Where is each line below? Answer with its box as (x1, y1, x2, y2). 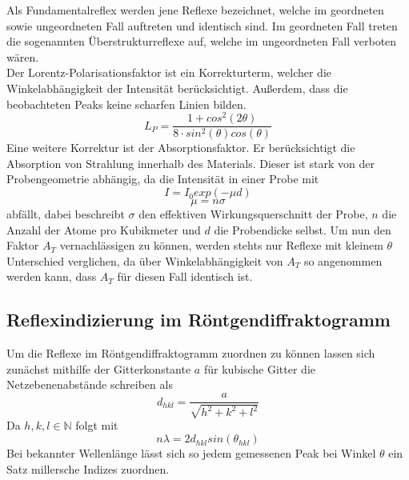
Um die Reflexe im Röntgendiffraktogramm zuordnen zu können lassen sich (6, 345, 375, 362)
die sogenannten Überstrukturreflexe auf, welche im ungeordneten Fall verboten (6, 33, 397, 50)
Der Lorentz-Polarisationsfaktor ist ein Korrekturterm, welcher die (6, 64, 331, 81)
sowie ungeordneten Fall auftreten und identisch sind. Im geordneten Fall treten (6, 17, 398, 34)
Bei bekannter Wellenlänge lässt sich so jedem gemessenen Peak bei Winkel (6, 445, 376, 462)
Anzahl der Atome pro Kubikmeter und (6, 221, 201, 238)
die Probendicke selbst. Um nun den (214, 221, 391, 238)
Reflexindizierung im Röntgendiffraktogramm (6, 307, 391, 332)
